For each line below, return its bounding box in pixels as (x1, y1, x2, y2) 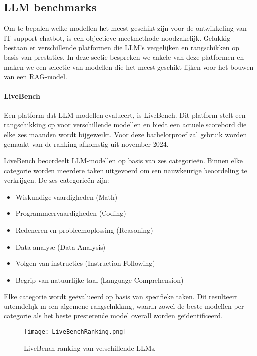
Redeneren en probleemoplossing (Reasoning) (15, 224, 153, 235)
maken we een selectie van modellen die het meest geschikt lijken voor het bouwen (4, 61, 254, 72)
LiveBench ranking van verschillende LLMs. (24, 342, 156, 353)
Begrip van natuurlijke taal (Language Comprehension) (15, 274, 184, 285)
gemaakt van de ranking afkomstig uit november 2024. (4, 139, 169, 149)
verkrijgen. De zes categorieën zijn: (4, 175, 109, 185)
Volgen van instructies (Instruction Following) (15, 258, 155, 268)
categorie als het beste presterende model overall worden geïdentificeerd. (4, 310, 223, 321)
